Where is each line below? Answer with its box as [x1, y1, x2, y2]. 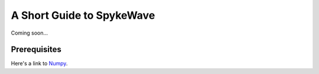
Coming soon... [11, 29, 48, 36]
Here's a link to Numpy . [11, 60, 68, 67]
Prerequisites [11, 45, 61, 55]
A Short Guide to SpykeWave [11, 9, 155, 22]
